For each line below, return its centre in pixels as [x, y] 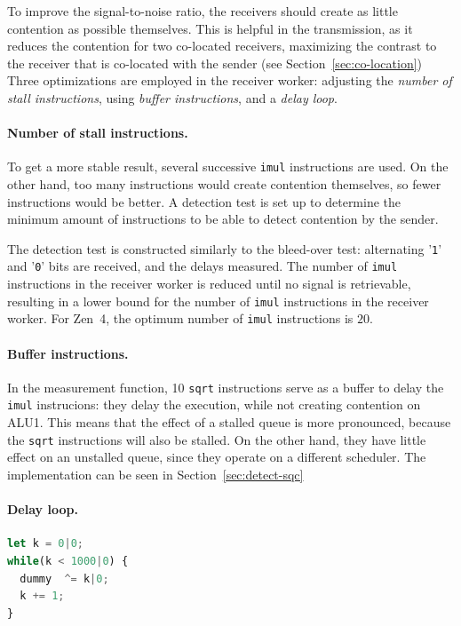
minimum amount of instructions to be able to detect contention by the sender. [223, 219]
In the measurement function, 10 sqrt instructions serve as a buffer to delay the [226, 387]
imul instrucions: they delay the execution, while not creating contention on [214, 404]
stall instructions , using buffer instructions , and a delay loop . [172, 97]
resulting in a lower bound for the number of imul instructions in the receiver [218, 301]
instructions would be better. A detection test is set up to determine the [204, 201]
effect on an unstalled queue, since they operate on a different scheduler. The [217, 457]
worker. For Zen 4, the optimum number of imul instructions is [180, 318]
